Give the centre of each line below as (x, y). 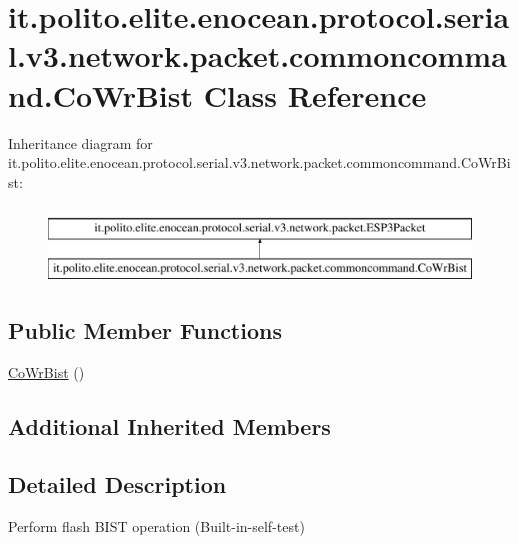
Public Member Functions (145, 329)
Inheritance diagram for (80, 142)
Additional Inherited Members (169, 425)
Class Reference (315, 94)
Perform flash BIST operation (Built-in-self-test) (156, 526)
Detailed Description (117, 484)
